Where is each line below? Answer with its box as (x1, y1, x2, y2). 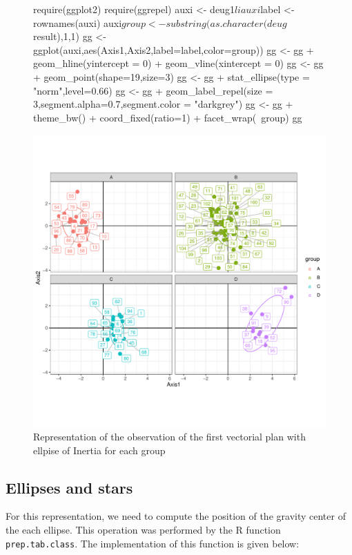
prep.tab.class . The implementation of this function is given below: (6, 536, 300, 550)
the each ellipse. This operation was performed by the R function (6, 522, 281, 536)
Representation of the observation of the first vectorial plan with (33, 429, 306, 443)
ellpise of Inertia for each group (33, 442, 166, 457)
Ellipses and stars (6, 476, 133, 498)
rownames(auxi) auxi (33, 15, 122, 30)
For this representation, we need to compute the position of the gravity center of (6, 509, 346, 523)
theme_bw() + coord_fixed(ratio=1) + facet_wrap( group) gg (33, 110, 302, 124)
